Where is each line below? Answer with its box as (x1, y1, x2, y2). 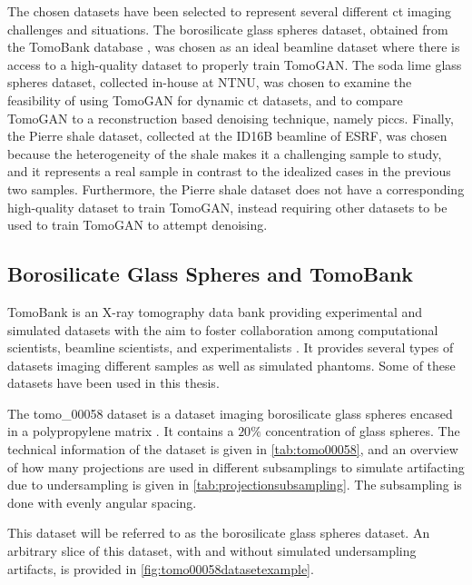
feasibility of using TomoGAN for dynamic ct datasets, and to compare (7, 90, 403, 109)
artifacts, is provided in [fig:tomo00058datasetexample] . (7, 559, 314, 578)
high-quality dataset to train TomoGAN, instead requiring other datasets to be (7, 197, 447, 216)
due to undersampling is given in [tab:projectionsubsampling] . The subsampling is (7, 475, 462, 494)
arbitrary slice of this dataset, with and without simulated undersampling (7, 541, 417, 560)
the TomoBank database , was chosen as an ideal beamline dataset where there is (7, 37, 460, 56)
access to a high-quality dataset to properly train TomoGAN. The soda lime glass (7, 55, 462, 74)
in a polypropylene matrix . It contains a (7, 421, 234, 441)
